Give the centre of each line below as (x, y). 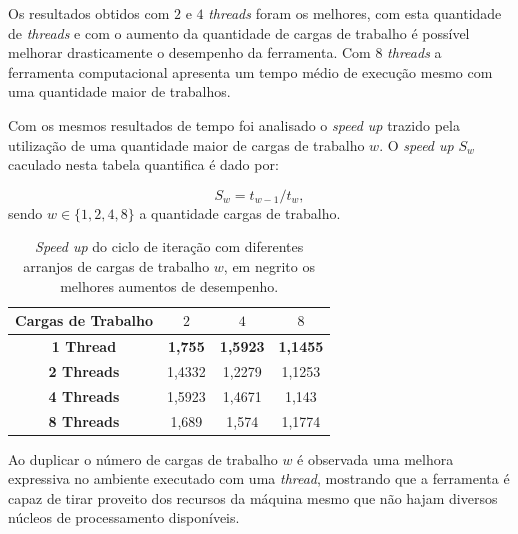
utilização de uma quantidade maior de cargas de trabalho (186, 144)
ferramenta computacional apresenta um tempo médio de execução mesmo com (250, 71)
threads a (414, 52)
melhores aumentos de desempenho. (169, 285)
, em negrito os (269, 265)
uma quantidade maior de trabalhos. (119, 91)
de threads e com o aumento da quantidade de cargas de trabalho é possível (239, 32)
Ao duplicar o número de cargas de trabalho (143, 458)
